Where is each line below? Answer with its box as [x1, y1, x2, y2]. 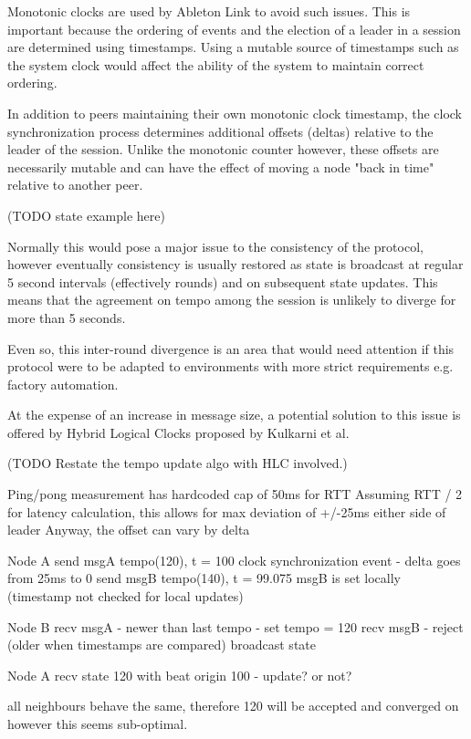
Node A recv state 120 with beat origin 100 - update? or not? [7, 665, 352, 684]
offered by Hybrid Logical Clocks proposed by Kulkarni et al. [7, 422, 350, 442]
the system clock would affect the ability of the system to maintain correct [7, 55, 424, 74]
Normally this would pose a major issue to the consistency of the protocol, [7, 236, 424, 255]
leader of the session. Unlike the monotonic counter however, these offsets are [7, 140, 439, 159]
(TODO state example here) [7, 205, 165, 224]
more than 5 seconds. [7, 307, 126, 327]
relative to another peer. [7, 175, 143, 194]
